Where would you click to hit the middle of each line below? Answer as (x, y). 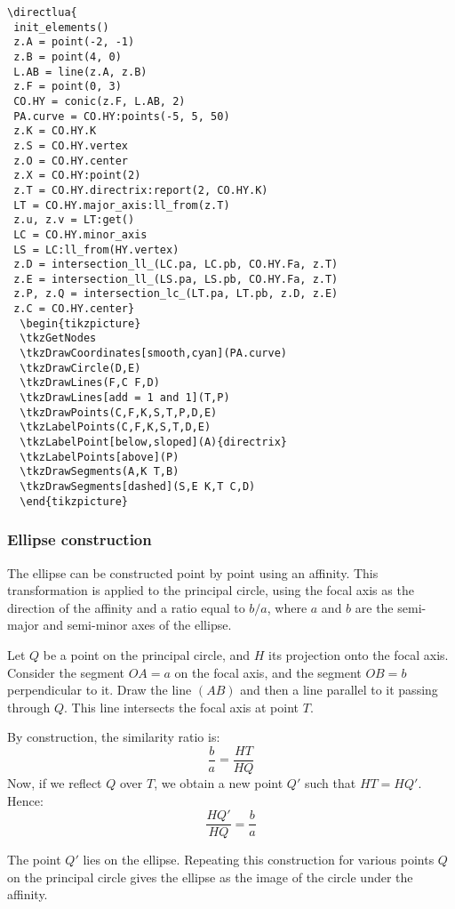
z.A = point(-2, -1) (74, 42)
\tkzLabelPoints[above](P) (100, 457)
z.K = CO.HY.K (55, 131)
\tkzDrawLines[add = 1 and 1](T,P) (125, 398)
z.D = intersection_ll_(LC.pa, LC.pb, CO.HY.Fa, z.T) (176, 265)
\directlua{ (42, 12)
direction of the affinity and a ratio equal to (126, 607)
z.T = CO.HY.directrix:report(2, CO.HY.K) (141, 190)
